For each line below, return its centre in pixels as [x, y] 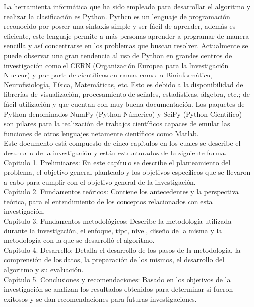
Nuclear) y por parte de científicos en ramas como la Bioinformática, [108, 75]
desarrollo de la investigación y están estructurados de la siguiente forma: [115, 152]
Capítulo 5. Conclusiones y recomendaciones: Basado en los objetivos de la [117, 279]
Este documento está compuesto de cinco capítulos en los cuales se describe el [122, 143]
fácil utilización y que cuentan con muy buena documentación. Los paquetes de [124, 104]
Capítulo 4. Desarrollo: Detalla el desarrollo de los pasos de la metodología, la [122, 250]
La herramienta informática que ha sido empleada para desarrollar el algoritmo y [127, 6]
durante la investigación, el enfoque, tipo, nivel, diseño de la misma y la [113, 230]
